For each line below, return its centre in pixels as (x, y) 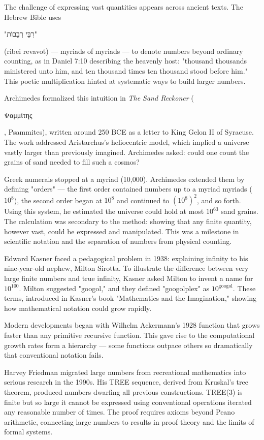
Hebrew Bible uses (33, 17)
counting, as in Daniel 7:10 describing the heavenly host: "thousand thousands (126, 61)
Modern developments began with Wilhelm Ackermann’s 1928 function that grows (132, 325)
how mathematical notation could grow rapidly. (78, 308)
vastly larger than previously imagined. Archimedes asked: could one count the (127, 152)
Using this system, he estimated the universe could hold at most (104, 211)
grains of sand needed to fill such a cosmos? (72, 162)
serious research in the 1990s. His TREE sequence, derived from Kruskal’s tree (126, 382)
